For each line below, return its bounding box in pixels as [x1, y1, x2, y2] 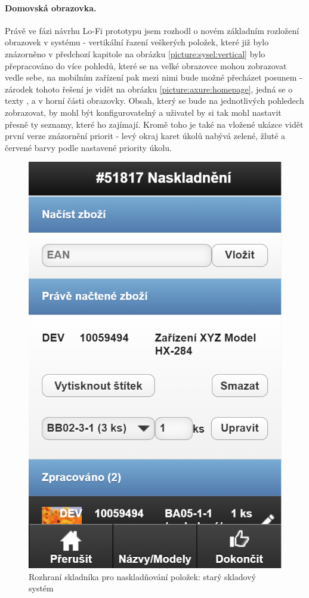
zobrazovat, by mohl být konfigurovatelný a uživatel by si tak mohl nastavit [5, 106, 282, 118]
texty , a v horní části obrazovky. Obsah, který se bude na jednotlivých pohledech [5, 94, 304, 107]
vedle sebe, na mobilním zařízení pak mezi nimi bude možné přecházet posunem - [5, 71, 302, 84]
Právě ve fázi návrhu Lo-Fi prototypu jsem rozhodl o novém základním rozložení [5, 24, 299, 36]
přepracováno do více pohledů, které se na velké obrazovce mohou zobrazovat [5, 59, 287, 72]
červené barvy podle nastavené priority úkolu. [5, 141, 172, 153]
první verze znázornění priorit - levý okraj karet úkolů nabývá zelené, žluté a [5, 130, 286, 142]
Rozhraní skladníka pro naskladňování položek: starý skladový [29, 570, 257, 582]
